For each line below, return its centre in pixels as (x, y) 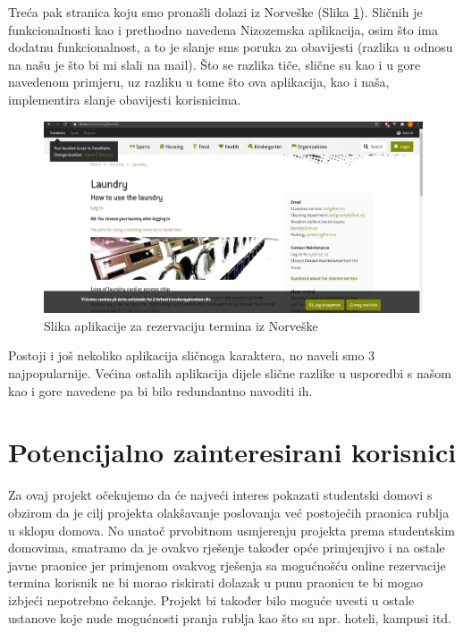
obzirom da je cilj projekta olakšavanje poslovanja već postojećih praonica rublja (229, 512)
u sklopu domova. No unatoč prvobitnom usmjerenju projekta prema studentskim (231, 530)
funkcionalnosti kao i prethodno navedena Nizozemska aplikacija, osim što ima (223, 29)
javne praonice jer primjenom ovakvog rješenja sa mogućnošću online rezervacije (227, 565)
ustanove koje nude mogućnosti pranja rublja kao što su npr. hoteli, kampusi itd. (230, 617)
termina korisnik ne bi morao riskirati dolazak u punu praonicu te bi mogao (215, 582)
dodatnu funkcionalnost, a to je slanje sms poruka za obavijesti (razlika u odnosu (231, 47)
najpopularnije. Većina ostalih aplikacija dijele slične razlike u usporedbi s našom (230, 373)
